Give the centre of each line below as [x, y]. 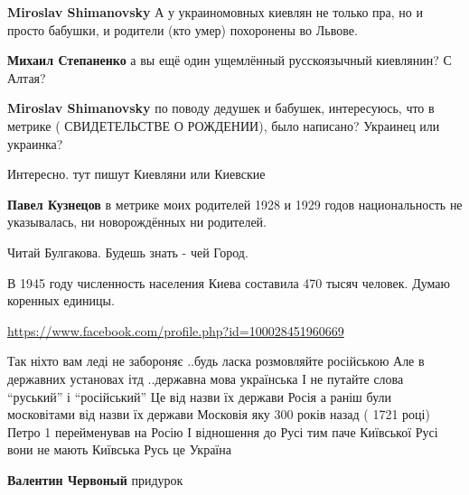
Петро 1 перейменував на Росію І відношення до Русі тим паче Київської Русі [223, 431]
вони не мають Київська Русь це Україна [119, 449]
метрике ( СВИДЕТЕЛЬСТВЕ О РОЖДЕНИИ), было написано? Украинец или [224, 125]
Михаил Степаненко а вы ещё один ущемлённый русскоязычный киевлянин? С [230, 60]
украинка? [35, 143]
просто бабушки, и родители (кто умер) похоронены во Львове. [183, 29]
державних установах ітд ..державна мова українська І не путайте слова [206, 378]
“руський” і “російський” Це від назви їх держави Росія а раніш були [200, 396]
